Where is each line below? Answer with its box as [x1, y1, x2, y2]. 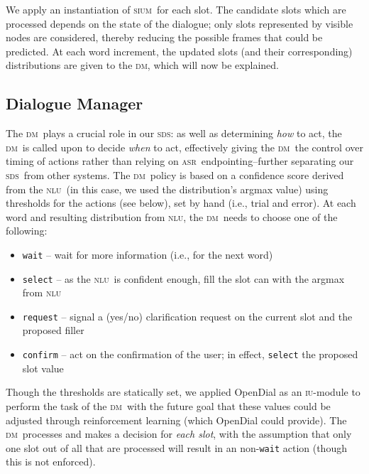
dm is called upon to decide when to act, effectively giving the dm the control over [6, 139, 363, 154]
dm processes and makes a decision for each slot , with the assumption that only [6, 426, 352, 441]
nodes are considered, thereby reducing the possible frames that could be [6, 30, 323, 45]
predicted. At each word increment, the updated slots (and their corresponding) [6, 43, 353, 58]
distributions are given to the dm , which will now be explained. [6, 58, 279, 72]
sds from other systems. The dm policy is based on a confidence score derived [6, 167, 344, 182]
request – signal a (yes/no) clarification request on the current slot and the [22, 308, 353, 323]
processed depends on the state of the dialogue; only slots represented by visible [6, 16, 353, 31]
